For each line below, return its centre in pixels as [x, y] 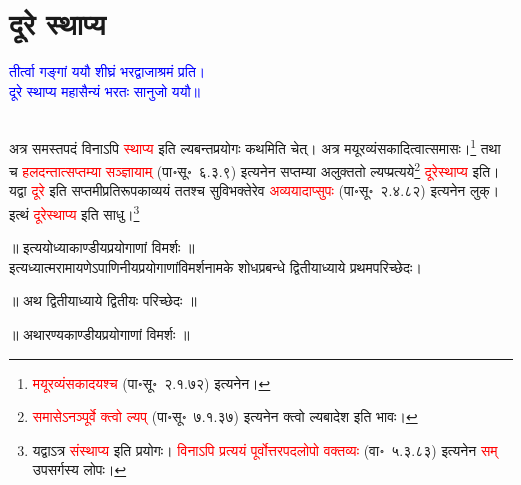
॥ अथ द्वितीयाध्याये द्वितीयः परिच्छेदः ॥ [103, 300]
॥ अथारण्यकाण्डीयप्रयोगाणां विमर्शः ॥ [99, 334]
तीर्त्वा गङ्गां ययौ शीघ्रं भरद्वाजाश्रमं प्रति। [107, 71]
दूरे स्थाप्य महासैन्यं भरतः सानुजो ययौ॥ [105, 90]
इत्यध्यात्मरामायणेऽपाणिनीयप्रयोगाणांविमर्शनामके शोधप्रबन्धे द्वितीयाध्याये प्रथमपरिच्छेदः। [215, 266]
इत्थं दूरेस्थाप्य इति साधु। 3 [74, 212]
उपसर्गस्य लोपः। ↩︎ [79, 469]
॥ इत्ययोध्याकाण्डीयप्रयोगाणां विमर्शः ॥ [102, 247]
